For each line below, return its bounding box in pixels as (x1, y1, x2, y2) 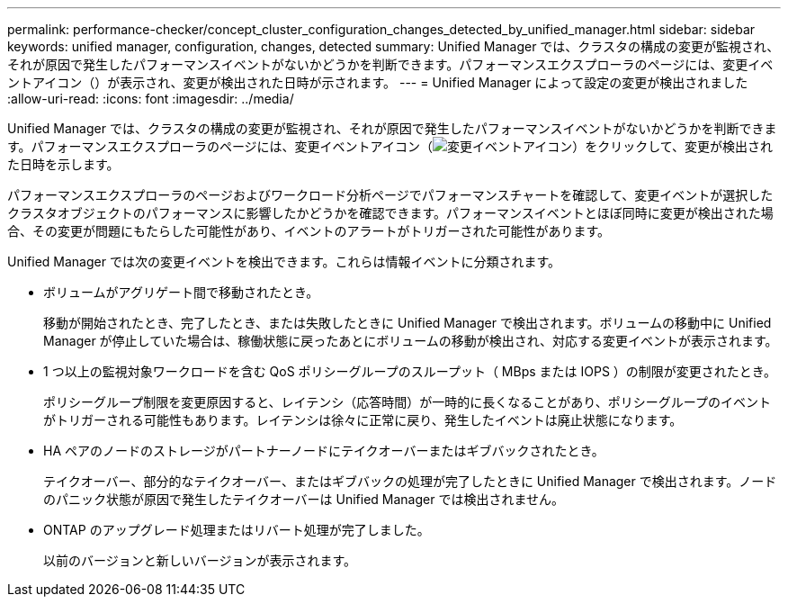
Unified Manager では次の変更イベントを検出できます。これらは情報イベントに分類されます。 (7, 254, 561, 269)
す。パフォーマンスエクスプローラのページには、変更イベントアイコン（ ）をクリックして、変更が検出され (7, 139, 774, 154)
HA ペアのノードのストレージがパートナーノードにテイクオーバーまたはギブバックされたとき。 (43, 443, 604, 458)
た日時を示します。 (7, 157, 120, 172)
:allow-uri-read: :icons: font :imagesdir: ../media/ (7, 91, 294, 106)
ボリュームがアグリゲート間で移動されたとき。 (43, 284, 319, 300)
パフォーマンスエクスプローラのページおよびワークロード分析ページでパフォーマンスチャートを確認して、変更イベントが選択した (7, 187, 774, 203)
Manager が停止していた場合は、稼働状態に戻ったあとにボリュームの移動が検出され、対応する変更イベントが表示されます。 (43, 333, 778, 348)
